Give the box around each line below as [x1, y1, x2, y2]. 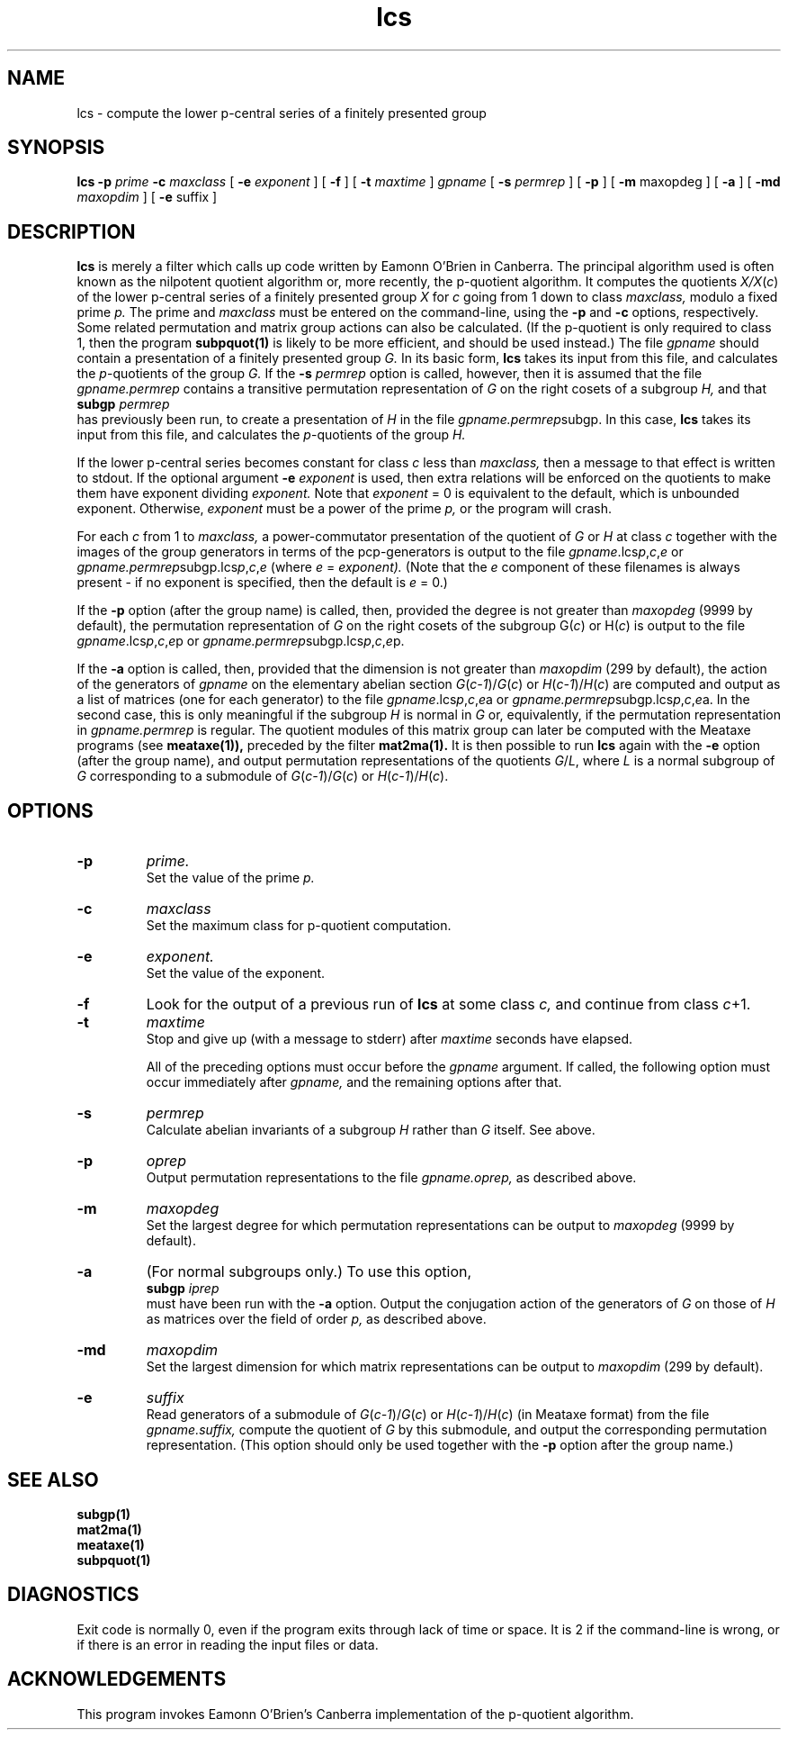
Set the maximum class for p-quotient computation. [146, 918, 452, 934]
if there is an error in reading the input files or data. [76, 1636, 379, 1652]
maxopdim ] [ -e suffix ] [76, 189, 218, 205]
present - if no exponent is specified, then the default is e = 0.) [76, 574, 448, 591]
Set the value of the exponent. [146, 965, 326, 982]
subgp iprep [146, 1280, 219, 1297]
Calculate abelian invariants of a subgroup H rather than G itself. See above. [146, 1122, 595, 1138]
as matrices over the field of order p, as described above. [146, 1311, 487, 1327]
